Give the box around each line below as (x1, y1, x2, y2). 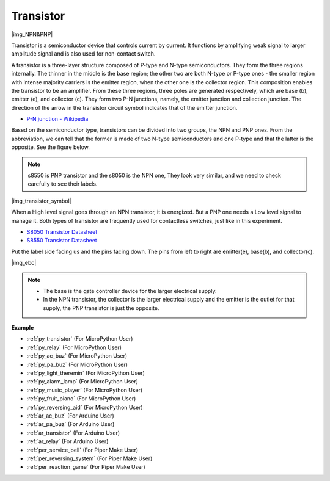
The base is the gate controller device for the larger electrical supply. (43, 287, 217, 294)
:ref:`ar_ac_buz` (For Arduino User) (26, 412, 114, 419)
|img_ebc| (11, 259, 37, 267)
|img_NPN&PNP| (11, 31, 53, 38)
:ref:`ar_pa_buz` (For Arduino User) (26, 421, 115, 428)
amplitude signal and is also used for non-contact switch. (11, 50, 156, 57)
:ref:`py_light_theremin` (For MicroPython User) (26, 369, 145, 377)
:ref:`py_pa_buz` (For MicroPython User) (26, 361, 128, 368)
